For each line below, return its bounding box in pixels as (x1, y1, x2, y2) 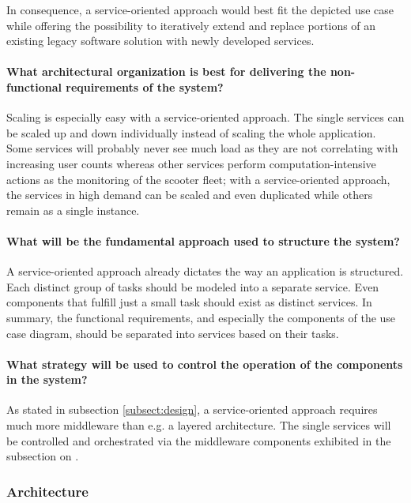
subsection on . (6, 448, 79, 464)
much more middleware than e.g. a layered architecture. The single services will (6, 417, 391, 434)
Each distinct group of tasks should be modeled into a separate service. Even (6, 278, 379, 295)
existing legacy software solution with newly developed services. (6, 32, 315, 49)
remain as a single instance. (6, 201, 140, 218)
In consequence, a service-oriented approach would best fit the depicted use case (6, 2, 394, 17)
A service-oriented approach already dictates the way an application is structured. (6, 263, 404, 280)
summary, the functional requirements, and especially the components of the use (6, 309, 396, 325)
